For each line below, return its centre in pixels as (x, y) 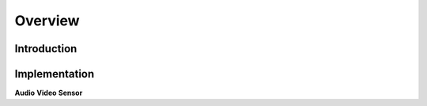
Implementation (55, 74)
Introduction (46, 49)
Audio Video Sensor (49, 93)
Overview (47, 21)
